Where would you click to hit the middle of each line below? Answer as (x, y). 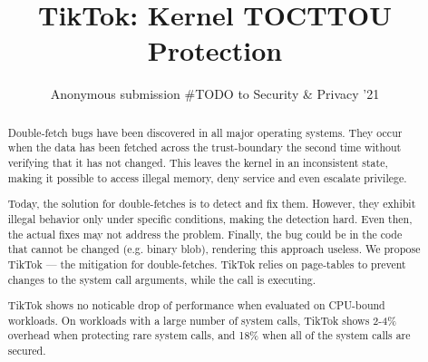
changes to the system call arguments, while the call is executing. (161, 279)
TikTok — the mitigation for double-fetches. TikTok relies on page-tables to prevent (207, 264)
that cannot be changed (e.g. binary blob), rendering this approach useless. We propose (214, 249)
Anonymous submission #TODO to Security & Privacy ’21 (215, 94)
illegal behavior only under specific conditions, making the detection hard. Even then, (210, 218)
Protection (215, 50)
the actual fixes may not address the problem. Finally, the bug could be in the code (205, 234)
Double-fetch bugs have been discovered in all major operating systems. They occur (205, 132)
